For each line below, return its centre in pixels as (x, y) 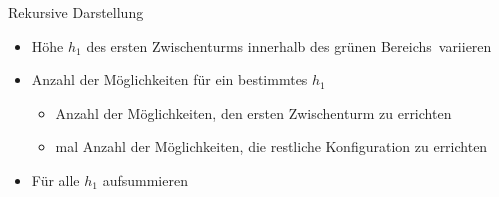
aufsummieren (145, 179)
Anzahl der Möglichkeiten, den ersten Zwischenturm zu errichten (253, 112)
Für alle (55, 179)
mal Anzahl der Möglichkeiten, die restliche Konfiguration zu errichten (271, 146)
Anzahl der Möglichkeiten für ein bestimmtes (169, 79)
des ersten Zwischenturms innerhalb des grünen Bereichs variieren (289, 45)
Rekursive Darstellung (76, 12)
